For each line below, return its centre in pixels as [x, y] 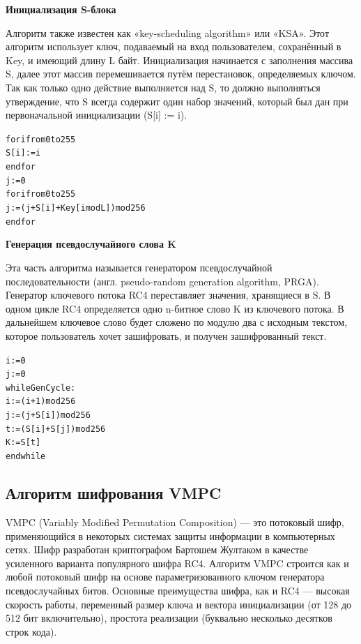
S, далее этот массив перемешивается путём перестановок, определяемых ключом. [181, 74]
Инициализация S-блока [61, 9]
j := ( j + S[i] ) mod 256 [48, 415]
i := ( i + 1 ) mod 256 [41, 402]
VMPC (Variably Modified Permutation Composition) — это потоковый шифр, [175, 522]
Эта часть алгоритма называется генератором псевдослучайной [139, 267]
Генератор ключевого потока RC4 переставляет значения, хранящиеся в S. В [168, 295]
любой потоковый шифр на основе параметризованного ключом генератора [165, 577]
